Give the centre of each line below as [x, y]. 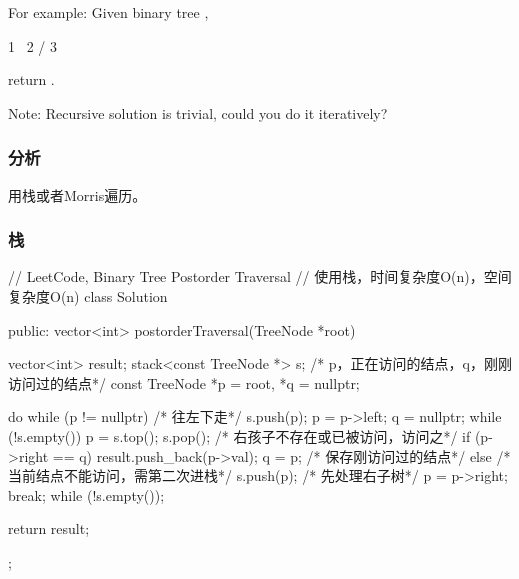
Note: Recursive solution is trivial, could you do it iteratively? [198, 112]
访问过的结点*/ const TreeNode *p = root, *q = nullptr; [184, 382]
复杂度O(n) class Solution [88, 296]
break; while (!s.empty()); [86, 494]
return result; [49, 528]
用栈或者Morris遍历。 [77, 194]
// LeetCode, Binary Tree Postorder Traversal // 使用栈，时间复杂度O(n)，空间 [260, 276]
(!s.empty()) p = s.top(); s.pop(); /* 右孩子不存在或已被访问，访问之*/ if [239, 435]
